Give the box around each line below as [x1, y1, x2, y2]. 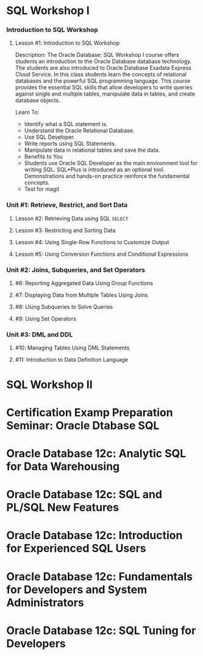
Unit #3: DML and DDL [6, 330, 73, 338]
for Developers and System [6, 583, 148, 597]
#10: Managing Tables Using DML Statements [15, 344, 130, 352]
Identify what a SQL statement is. [24, 121, 108, 128]
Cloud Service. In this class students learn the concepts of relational [15, 71, 187, 78]
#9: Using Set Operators [15, 315, 77, 322]
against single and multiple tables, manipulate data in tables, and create [15, 90, 195, 98]
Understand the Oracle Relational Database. [24, 127, 135, 135]
